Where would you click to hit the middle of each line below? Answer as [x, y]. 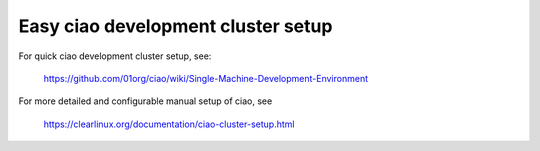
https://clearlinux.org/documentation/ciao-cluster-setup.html [169, 124]
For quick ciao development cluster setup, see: [115, 56]
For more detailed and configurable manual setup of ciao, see [145, 101]
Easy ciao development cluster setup [175, 26]
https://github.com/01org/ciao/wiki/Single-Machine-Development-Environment [206, 78]
